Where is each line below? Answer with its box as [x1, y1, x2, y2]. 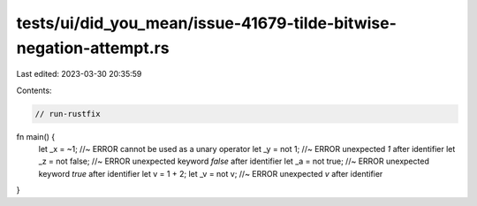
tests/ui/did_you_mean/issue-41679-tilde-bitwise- [16, 13, 397, 33]
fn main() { [16, 131, 56, 141]
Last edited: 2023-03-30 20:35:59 [16, 69, 142, 80]
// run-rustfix [34, 109, 101, 118]
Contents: [16, 85, 52, 95]
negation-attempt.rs [16, 38, 170, 57]
